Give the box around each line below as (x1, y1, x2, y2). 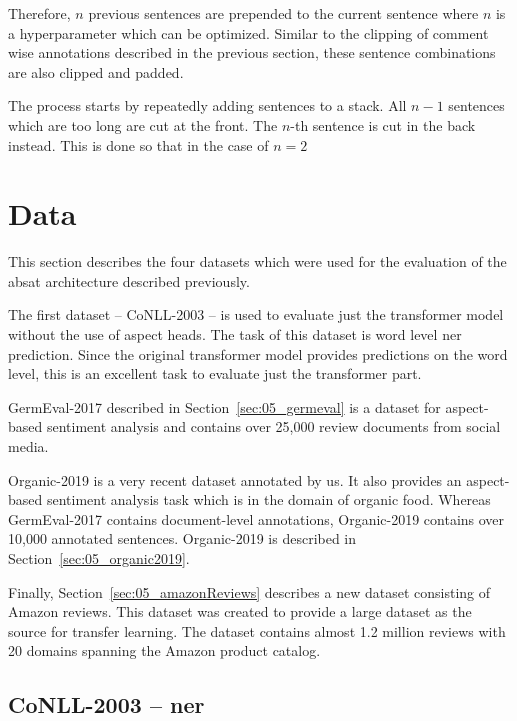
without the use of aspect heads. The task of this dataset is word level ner (8, 324, 462, 345)
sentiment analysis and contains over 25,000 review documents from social (46, 416, 501, 437)
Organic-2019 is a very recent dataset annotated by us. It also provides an (8, 469, 462, 490)
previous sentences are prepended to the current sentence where (88, 3, 479, 23)
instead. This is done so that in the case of (8, 134, 269, 155)
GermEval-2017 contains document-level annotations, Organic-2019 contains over (8, 508, 505, 529)
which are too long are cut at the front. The (8, 114, 278, 135)
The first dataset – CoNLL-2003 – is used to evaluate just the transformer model (8, 304, 504, 325)
